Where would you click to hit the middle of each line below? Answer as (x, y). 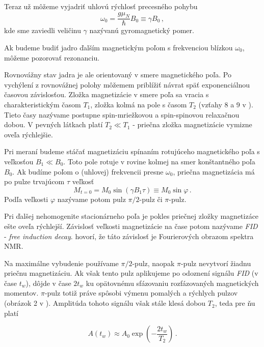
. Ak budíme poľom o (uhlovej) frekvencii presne (88, 171)
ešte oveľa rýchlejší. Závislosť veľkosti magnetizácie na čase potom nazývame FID (131, 226)
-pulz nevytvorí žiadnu (216, 263)
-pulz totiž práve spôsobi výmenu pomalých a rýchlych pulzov (141, 293)
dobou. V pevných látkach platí (54, 124)
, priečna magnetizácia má (214, 171)
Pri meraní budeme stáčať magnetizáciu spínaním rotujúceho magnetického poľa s (132, 151)
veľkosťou (19, 161)
